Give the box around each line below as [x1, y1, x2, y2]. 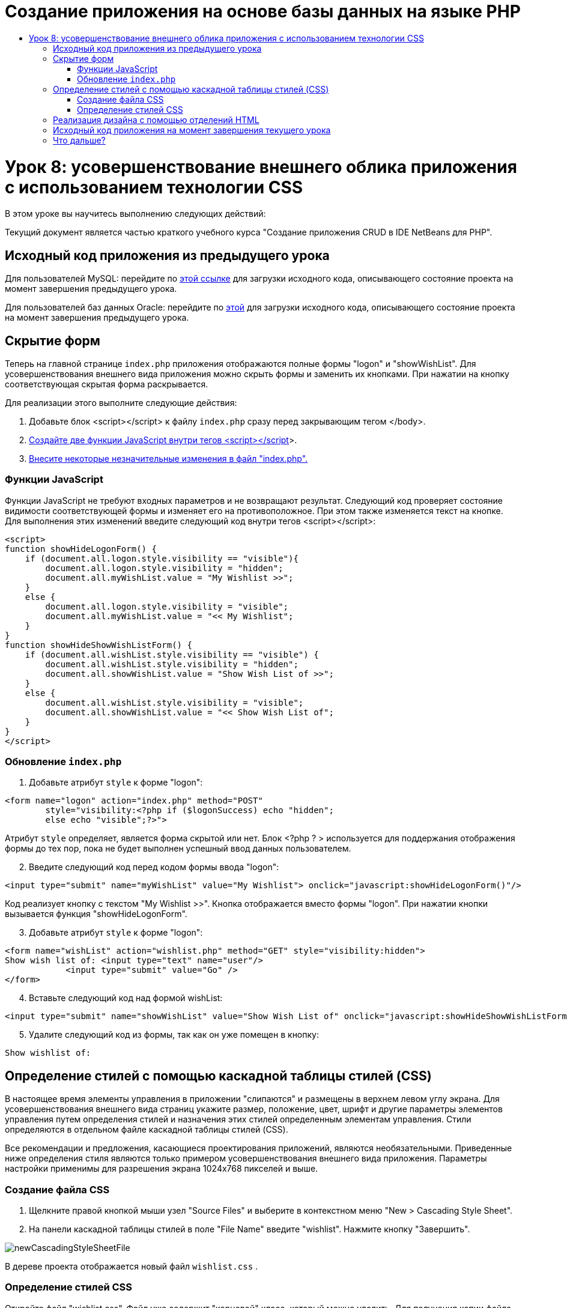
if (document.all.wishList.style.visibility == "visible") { [25, 649, 319, 659]
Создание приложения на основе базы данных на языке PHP [5, 1, 521, 22]
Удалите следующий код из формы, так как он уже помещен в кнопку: [29, 1029, 319, 1040]
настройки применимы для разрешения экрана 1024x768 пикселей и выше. [5, 1163, 318, 1174]
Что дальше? [53, 135, 106, 145]
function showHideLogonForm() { [5, 543, 157, 554]
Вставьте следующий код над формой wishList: [29, 993, 223, 1004]
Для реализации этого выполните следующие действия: [5, 397, 237, 408]
